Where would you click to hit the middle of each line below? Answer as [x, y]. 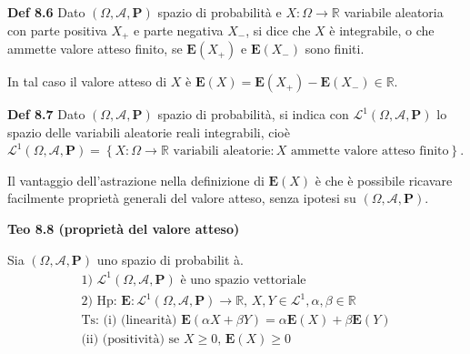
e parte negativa [179, 30]
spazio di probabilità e [220, 12]
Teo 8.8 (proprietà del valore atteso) [124, 229]
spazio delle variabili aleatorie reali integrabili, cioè [149, 131]
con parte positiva [57, 30]
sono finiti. [335, 49]
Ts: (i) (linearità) [129, 321]
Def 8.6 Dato [46, 12]
